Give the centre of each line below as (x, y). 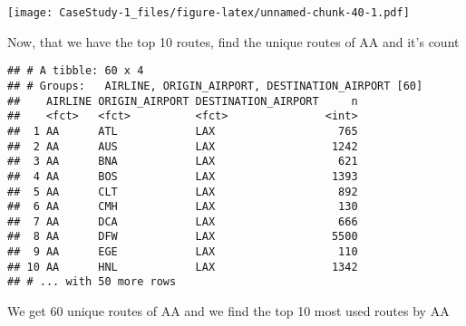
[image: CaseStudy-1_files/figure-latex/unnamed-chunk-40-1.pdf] (209, 13)
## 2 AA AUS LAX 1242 (183, 146)
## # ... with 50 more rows (92, 282)
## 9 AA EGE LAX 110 (183, 252)
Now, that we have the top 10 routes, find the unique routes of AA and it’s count (233, 41)
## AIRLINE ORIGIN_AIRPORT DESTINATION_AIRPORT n (183, 101)
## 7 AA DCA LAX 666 (183, 221)
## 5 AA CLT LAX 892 (183, 192)
